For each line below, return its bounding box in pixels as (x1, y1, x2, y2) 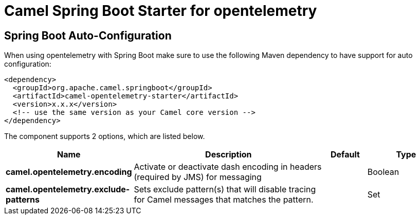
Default (331, 149, 360, 160)
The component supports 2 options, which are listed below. (4, 132, 205, 141)
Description (205, 149, 252, 160)
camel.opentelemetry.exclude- (6, 184, 130, 195)
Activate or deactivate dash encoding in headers (134, 162, 322, 172)
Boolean (367, 167, 399, 177)
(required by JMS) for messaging (134, 172, 262, 183)
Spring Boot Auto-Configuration (4, 29, 172, 42)
